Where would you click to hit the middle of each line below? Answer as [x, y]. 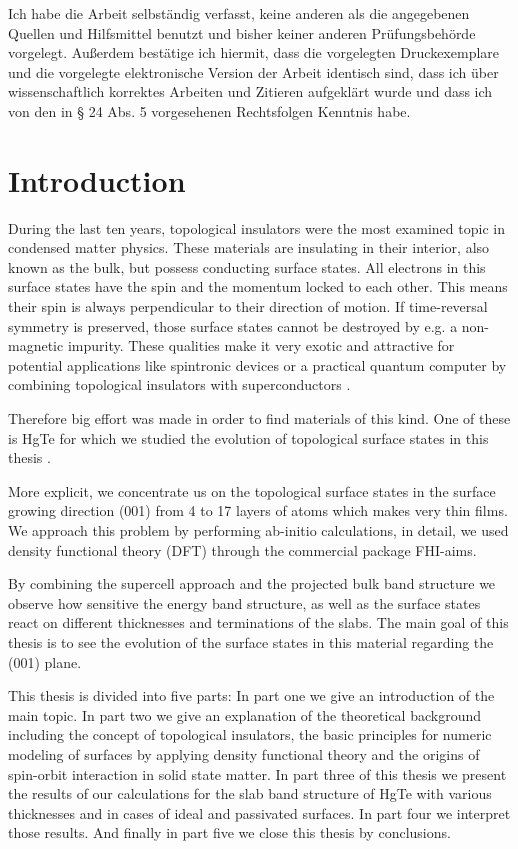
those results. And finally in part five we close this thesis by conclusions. [229, 832]
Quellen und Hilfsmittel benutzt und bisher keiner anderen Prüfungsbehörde [242, 32]
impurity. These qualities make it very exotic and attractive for [261, 345]
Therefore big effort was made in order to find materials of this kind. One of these [259, 418]
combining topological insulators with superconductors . [179, 384]
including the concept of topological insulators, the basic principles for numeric [250, 734]
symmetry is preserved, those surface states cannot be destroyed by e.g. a [233, 325]
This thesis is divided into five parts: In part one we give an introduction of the [251, 695]
